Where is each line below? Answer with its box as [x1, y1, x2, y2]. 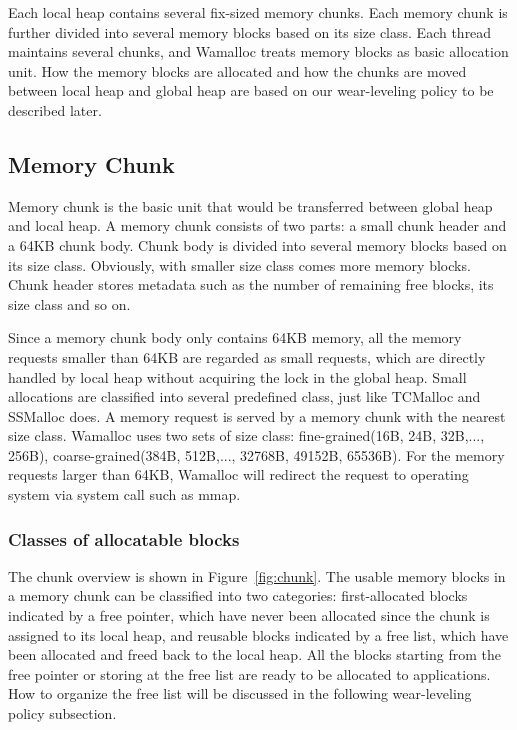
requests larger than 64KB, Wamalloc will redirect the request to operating [8, 464, 469, 485]
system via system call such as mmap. [8, 484, 241, 505]
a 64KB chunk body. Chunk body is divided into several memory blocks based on [8, 234, 507, 255]
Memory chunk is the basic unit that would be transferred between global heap [8, 195, 493, 216]
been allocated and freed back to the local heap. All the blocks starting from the [8, 644, 501, 665]
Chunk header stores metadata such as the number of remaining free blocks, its [8, 274, 494, 295]
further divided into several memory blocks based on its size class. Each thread [8, 21, 492, 42]
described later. [8, 99, 102, 120]
